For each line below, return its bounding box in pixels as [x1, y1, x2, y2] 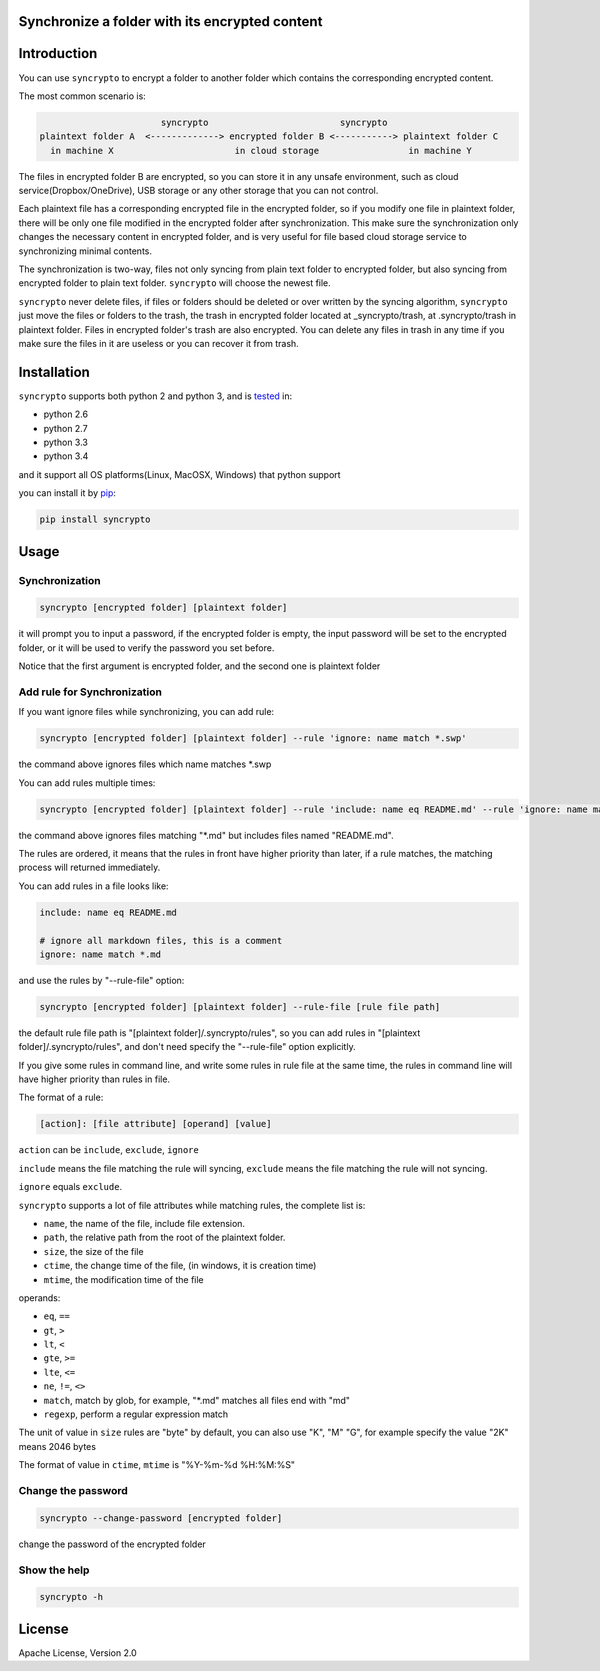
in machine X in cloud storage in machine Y [50, 145, 472, 156]
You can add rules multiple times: [18, 776, 156, 789]
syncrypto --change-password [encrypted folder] [39, 1512, 283, 1524]
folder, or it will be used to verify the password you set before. [18, 641, 275, 654]
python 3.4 [43, 450, 89, 462]
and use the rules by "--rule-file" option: [18, 974, 185, 986]
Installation [18, 363, 90, 380]
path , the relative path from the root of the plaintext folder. [43, 1231, 286, 1244]
